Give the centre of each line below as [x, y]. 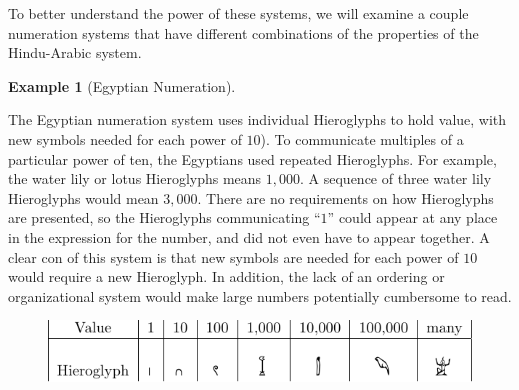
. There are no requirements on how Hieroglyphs [345, 197]
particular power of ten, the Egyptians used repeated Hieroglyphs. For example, [252, 158]
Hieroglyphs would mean [83, 197]
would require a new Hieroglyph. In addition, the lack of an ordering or [226, 276]
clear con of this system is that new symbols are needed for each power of [233, 256]
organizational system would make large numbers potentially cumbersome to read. [260, 295]
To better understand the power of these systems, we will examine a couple [238, 13]
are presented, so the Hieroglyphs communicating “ [164, 217]
